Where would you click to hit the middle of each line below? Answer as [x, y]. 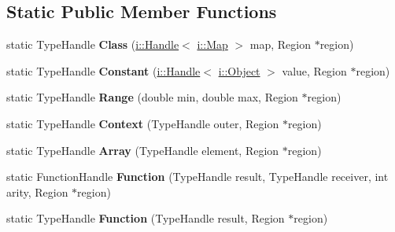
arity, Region [37, 191]
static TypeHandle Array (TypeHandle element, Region [143, 150]
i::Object [239, 70]
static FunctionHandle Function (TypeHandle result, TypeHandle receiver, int [197, 177]
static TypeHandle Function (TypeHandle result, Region [146, 218]
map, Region [280, 44]
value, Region [314, 70]
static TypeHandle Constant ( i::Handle [103, 70]
